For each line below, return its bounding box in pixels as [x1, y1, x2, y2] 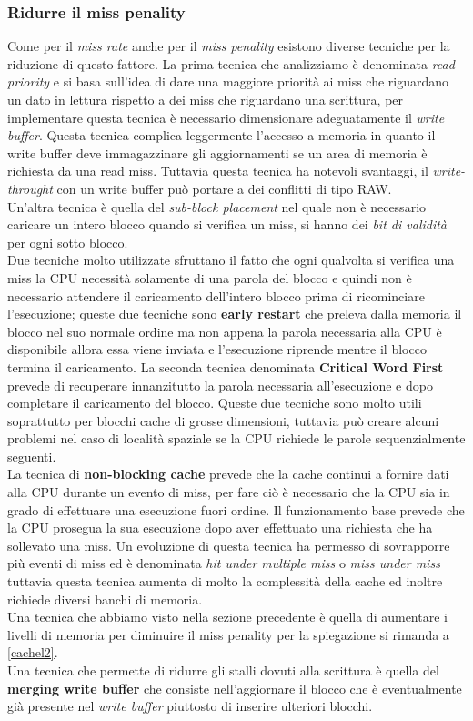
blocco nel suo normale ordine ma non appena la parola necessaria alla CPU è [7, 321, 442, 340]
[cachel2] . [7, 643, 58, 662]
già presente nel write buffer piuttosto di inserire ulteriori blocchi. [7, 696, 373, 716]
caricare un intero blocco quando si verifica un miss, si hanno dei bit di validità [7, 215, 448, 234]
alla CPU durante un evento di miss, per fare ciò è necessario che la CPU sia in [7, 482, 450, 502]
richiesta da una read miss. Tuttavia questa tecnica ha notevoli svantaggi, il [7, 161, 428, 180]
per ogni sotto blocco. [7, 232, 128, 251]
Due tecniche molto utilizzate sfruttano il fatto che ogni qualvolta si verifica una [7, 250, 455, 269]
